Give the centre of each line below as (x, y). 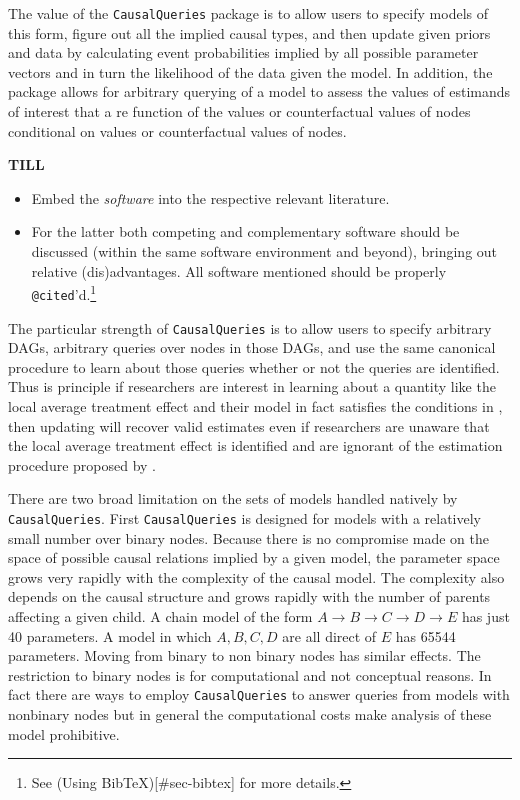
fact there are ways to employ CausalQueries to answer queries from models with (259, 694)
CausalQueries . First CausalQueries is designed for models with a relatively (244, 517)
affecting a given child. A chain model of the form (160, 615)
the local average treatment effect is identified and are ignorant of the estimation (255, 445)
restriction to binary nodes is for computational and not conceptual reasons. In (250, 674)
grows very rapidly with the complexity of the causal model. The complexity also (256, 576)
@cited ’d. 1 (64, 292)
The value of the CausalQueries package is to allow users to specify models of (248, 13)
